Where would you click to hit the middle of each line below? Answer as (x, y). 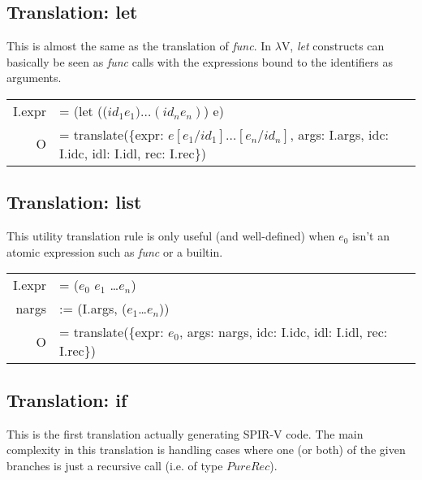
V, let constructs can (333, 46)
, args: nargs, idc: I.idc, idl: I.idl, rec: (283, 332)
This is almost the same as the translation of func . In (139, 46)
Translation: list (74, 202)
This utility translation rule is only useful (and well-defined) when (171, 236)
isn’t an (371, 236)
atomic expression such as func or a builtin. (115, 251)
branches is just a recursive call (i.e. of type (115, 465)
